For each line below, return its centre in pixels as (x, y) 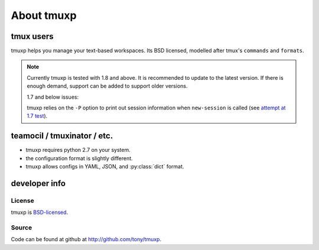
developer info (38, 183)
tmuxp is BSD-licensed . (40, 212)
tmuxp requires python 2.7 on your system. (78, 150)
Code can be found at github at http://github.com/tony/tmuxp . (86, 239)
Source (22, 228)
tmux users (32, 36)
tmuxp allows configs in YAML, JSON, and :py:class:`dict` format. (105, 167)
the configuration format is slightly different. (79, 158)
